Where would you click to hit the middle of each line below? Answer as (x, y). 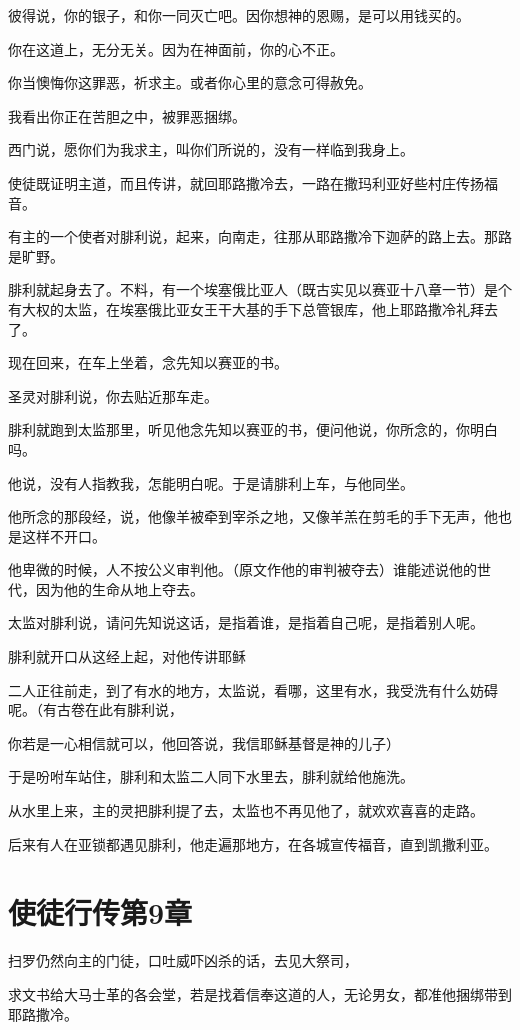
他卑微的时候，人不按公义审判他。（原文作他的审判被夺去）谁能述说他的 (242, 569)
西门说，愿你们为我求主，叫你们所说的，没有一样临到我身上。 (211, 149)
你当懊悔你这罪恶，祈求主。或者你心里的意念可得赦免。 (190, 82)
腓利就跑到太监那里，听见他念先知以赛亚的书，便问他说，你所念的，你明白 (253, 429)
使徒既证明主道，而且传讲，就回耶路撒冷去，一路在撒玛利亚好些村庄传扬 (246, 182)
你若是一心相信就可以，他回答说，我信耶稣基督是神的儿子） (204, 742)
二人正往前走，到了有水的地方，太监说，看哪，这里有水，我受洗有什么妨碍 (253, 689)
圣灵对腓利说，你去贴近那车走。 (113, 395)
